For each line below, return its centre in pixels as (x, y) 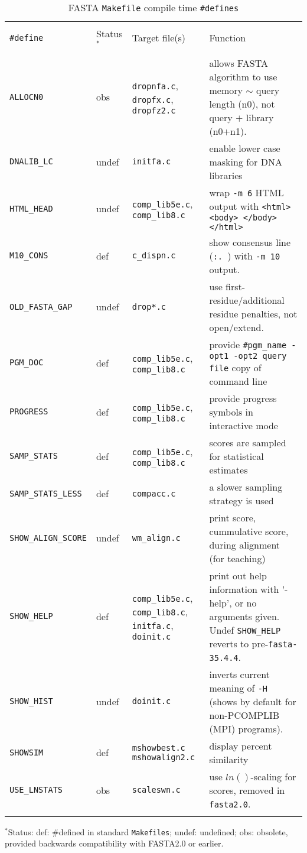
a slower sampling (246, 486)
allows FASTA (239, 63)
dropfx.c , (153, 99)
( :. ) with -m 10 (245, 255)
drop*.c (149, 307)
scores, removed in (247, 790)
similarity (229, 759)
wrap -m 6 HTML (246, 192)
